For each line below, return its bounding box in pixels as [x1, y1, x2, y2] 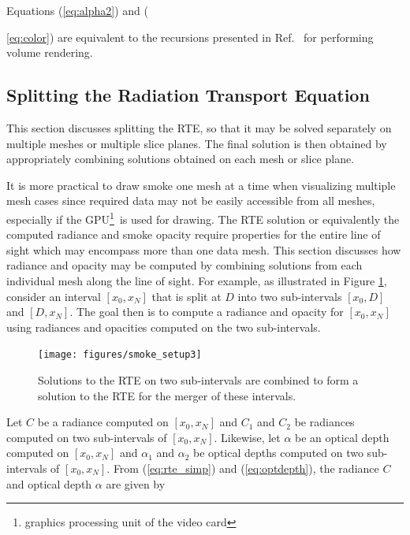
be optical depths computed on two [193, 444, 363, 461]
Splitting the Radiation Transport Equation [6, 83, 370, 107]
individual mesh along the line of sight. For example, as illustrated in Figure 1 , [6, 272, 387, 288]
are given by [106, 475, 166, 492]
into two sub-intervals [237, 288, 342, 304]
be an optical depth [295, 429, 389, 445]
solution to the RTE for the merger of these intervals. [38, 387, 296, 403]
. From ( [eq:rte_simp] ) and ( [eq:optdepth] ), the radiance [106, 459, 379, 476]
